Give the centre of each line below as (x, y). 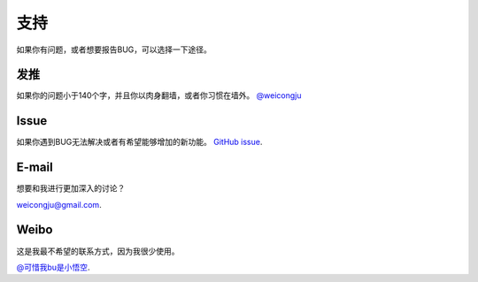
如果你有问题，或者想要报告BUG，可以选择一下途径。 (114, 50)
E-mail (35, 168)
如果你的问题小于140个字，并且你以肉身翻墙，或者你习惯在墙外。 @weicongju (159, 95)
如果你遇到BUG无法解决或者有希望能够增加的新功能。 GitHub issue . (139, 142)
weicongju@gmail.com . (59, 204)
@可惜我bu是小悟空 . (53, 267)
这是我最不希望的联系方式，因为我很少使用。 (98, 251)
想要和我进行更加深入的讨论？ (71, 188)
